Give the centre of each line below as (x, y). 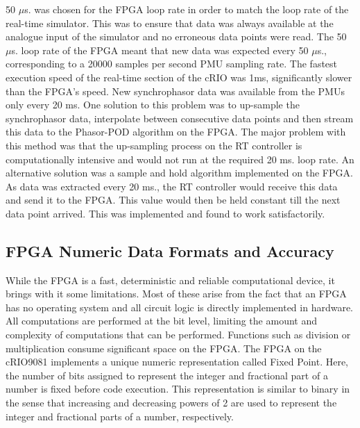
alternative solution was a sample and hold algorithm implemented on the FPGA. (179, 173)
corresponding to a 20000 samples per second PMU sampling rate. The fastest (172, 64)
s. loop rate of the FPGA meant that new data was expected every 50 (160, 50)
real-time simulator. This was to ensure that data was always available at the (170, 23)
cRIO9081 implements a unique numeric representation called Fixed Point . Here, (177, 362)
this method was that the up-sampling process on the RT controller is (154, 145)
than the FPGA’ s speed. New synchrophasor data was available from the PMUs (175, 91)
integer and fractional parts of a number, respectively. (120, 416)
